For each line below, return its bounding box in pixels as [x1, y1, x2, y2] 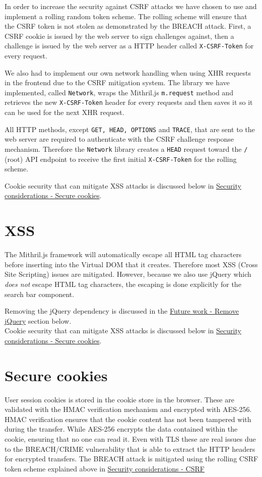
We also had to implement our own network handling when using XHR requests [5, 67, 251, 78]
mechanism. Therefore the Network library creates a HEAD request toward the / [5, 143, 248, 154]
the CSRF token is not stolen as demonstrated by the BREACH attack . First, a [5, 21, 251, 31]
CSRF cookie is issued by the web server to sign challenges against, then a [5, 30, 234, 41]
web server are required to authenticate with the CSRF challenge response [5, 134, 234, 144]
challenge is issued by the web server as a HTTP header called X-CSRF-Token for [5, 40, 254, 51]
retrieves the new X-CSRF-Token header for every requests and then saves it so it [5, 97, 253, 107]
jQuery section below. [5, 315, 72, 326]
